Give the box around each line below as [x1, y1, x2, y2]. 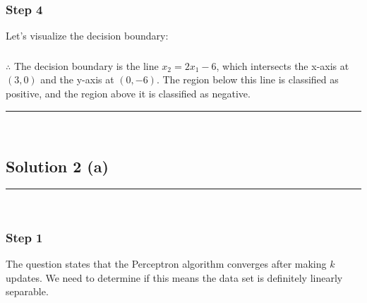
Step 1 [6, 228, 43, 246]
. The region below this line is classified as [156, 72, 339, 87]
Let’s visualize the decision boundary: [6, 28, 169, 43]
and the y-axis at [40, 72, 114, 87]
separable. [6, 284, 49, 299]
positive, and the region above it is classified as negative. [6, 85, 251, 100]
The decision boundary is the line [13, 58, 159, 73]
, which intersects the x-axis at [216, 58, 349, 73]
